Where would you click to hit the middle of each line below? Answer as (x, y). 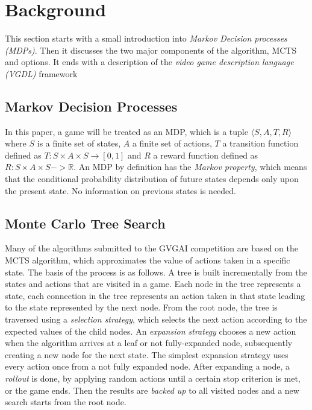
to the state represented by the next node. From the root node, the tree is (141, 307)
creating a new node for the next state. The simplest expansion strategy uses (147, 354)
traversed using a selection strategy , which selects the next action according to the (156, 319)
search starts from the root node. (66, 402)
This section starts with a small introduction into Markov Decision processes (146, 38)
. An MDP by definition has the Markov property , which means (190, 167)
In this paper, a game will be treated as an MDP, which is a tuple (126, 131)
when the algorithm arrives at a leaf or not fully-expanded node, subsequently (149, 343)
